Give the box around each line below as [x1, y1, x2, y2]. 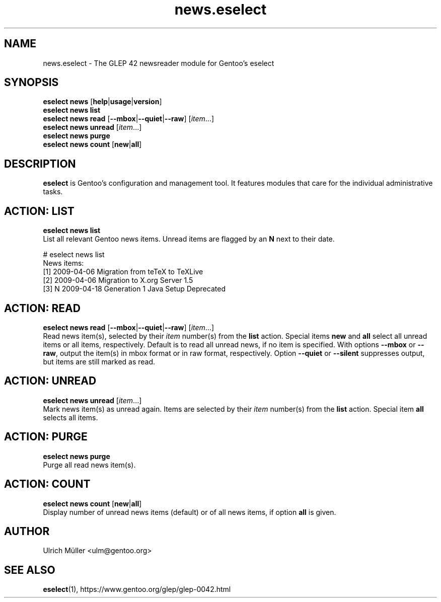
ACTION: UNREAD [4, 374, 97, 388]
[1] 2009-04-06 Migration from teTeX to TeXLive [43, 267, 203, 276]
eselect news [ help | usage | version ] [43, 97, 162, 106]
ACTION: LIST [4, 204, 75, 217]
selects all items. [43, 413, 98, 422]
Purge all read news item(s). [43, 460, 136, 469]
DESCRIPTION [4, 157, 76, 170]
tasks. [43, 187, 63, 196]
